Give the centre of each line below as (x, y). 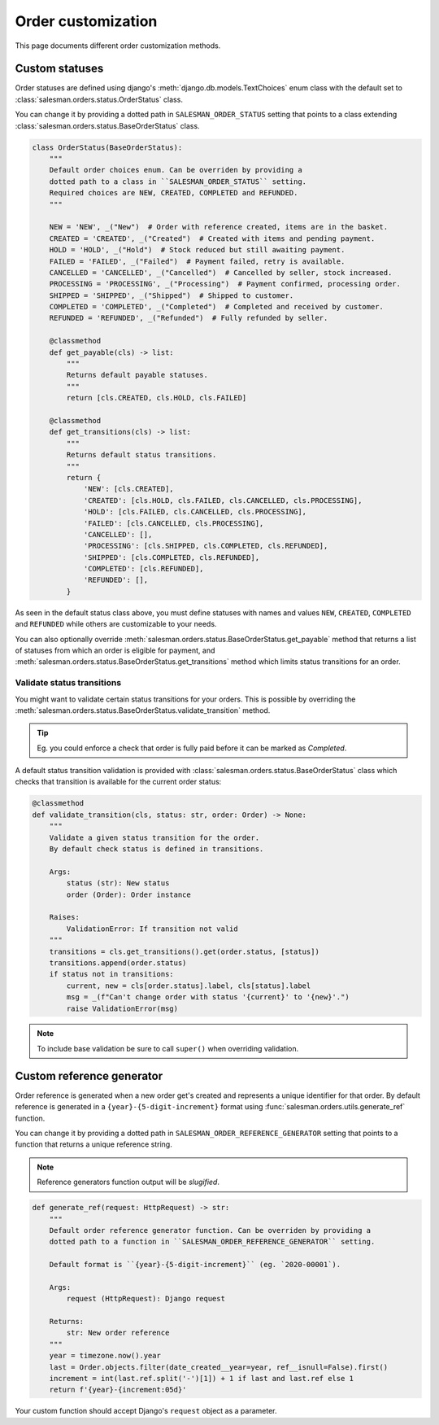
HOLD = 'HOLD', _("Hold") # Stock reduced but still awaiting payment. (197, 250)
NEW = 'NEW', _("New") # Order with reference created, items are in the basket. (219, 227)
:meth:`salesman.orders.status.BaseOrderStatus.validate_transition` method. (143, 710)
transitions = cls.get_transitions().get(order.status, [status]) (185, 951)
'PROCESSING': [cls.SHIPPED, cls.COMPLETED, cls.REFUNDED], (206, 546)
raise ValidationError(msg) (122, 1008)
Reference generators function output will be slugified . (128, 1182)
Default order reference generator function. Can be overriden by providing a (210, 1230)
